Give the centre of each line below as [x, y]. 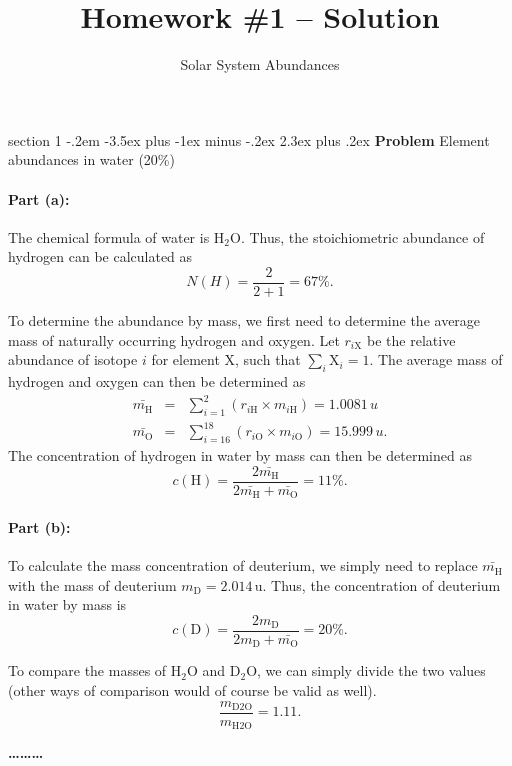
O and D [213, 670]
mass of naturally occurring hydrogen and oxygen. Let [174, 339]
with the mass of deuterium [92, 584]
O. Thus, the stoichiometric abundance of [357, 236]
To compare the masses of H [95, 670]
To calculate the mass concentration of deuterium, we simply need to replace [243, 565]
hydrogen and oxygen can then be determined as [157, 380]
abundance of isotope [73, 359]
